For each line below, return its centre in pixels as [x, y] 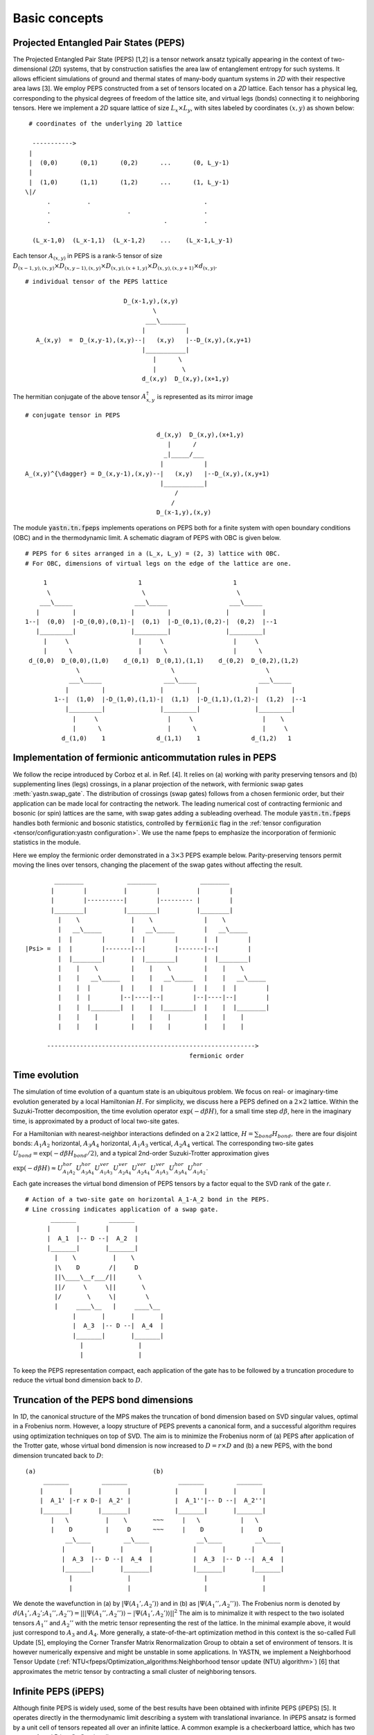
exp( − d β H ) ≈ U [38, 1168]
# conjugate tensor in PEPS [73, 415]
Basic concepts [58, 18]
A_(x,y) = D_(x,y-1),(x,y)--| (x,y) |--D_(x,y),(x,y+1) [144, 340]
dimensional [30, 69]
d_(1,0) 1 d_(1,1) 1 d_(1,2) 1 [177, 738]
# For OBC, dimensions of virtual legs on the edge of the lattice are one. [159, 563]
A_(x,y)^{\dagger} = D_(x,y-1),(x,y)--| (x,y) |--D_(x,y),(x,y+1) [148, 473]
